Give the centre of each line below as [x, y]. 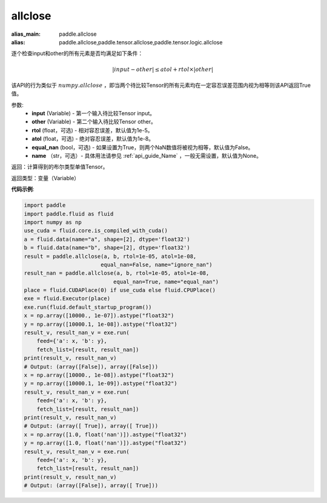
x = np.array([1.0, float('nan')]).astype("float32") [105, 434]
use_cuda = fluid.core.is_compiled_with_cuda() [96, 231]
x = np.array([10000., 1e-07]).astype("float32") [99, 316]
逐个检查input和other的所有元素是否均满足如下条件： [77, 53]
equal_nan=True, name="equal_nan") [166, 282]
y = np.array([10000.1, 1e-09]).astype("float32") [101, 383]
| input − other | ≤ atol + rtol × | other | [163, 69]
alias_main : [26, 34]
